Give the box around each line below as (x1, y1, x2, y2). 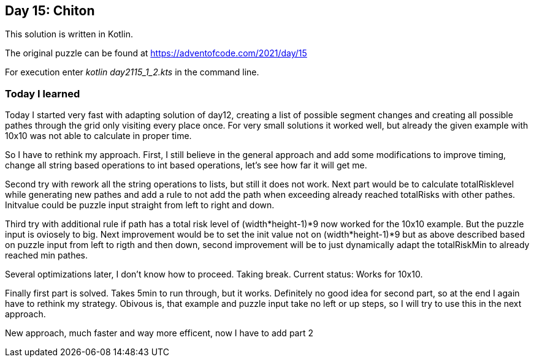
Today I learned (5, 87, 80, 100)
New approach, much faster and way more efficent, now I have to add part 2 (5, 328, 313, 339)
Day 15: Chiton (5, 3, 95, 18)
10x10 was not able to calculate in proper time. (5, 130, 192, 141)
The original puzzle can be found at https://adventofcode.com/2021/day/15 (5, 48, 307, 59)
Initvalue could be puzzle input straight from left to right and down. (5, 200, 275, 211)
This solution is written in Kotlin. (5, 29, 133, 40)
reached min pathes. (5, 250, 88, 261)
